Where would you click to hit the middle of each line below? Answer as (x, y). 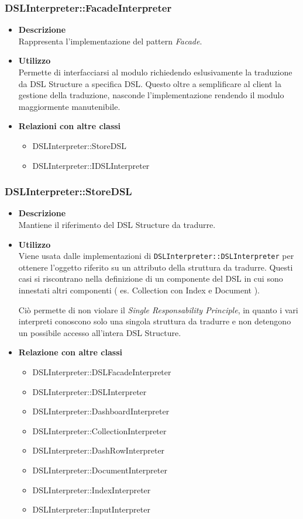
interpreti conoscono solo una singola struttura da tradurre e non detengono (155, 321)
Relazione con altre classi (70, 352)
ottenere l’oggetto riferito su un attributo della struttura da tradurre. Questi (156, 267)
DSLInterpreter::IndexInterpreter (92, 489)
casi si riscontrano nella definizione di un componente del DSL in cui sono (151, 278)
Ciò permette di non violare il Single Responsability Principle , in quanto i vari (158, 309)
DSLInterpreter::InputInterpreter (91, 509)
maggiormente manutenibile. (69, 106)
